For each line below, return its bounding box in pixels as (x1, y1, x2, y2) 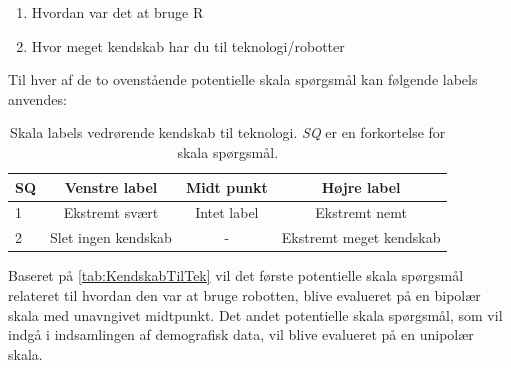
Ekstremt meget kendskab (281, 227, 441, 248)
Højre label (321, 176, 401, 197)
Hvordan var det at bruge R (31, 2, 204, 22)
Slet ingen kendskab (50, 227, 172, 248)
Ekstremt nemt (315, 202, 407, 223)
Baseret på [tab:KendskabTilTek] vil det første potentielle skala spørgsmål (8, 265, 464, 286)
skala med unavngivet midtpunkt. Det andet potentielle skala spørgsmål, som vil (8, 304, 503, 325)
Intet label (195, 202, 259, 223)
